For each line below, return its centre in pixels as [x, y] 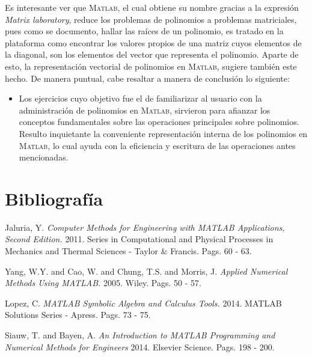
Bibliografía [54, 198]
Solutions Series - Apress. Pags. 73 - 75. [78, 315]
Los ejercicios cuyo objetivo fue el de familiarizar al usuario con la [140, 98]
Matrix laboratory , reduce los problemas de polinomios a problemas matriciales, [151, 19]
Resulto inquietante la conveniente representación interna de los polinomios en [163, 133]
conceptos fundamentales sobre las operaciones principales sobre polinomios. [159, 122]
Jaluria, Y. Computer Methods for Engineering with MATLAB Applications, [145, 227]
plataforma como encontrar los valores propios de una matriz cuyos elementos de [153, 42]
